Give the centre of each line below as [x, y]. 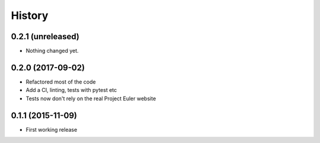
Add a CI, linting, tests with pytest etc [71, 90]
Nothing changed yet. [52, 51]
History [30, 15]
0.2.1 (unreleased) [45, 36]
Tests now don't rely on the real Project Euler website [91, 98]
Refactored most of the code [61, 82]
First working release [52, 129]
